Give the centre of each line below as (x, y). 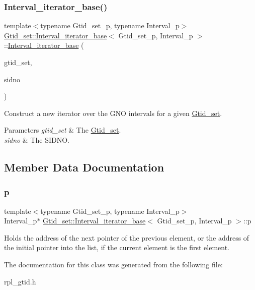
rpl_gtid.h (20, 281)
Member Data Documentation (84, 167)
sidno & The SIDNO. (37, 139)
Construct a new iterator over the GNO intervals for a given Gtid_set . (113, 113)
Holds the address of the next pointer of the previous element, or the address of (127, 237)
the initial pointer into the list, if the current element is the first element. (117, 247)
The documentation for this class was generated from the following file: (113, 264)
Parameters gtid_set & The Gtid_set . (63, 130)
